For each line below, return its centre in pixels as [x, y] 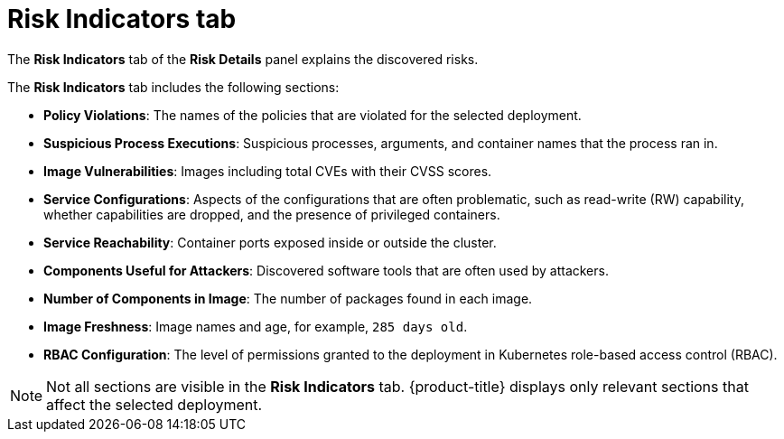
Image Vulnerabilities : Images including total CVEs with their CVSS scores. [268, 171]
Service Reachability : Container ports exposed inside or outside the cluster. [270, 242]
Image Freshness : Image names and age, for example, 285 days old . [256, 326]
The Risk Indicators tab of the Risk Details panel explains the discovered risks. [243, 59]
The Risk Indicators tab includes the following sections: [173, 87]
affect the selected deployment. [154, 404]
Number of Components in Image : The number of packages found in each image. [288, 298]
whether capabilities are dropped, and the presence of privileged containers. [272, 214]
